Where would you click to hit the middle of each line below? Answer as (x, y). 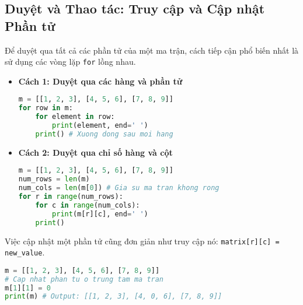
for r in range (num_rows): (71, 197)
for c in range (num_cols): (88, 205)
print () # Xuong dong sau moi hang (104, 134)
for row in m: (46, 108)
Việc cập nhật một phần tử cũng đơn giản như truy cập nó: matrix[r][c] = (142, 241)
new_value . (25, 252)
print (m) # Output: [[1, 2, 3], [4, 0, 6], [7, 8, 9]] (114, 297)
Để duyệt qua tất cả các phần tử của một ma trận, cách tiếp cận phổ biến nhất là (152, 50)
